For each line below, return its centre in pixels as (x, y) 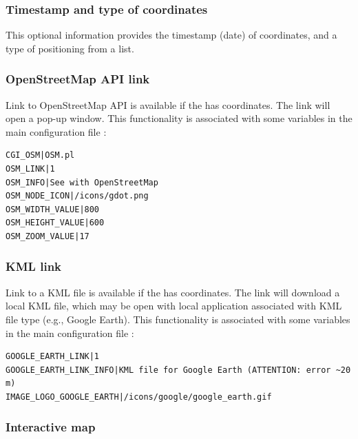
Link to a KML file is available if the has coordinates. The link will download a (173, 292)
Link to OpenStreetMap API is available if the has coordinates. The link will (168, 104)
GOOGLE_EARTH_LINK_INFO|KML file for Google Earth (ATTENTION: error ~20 (178, 370)
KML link (34, 266)
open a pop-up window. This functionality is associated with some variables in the (179, 118)
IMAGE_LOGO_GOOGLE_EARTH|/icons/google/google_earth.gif (139, 397)
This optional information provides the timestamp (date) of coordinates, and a (171, 35)
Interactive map (51, 427)
